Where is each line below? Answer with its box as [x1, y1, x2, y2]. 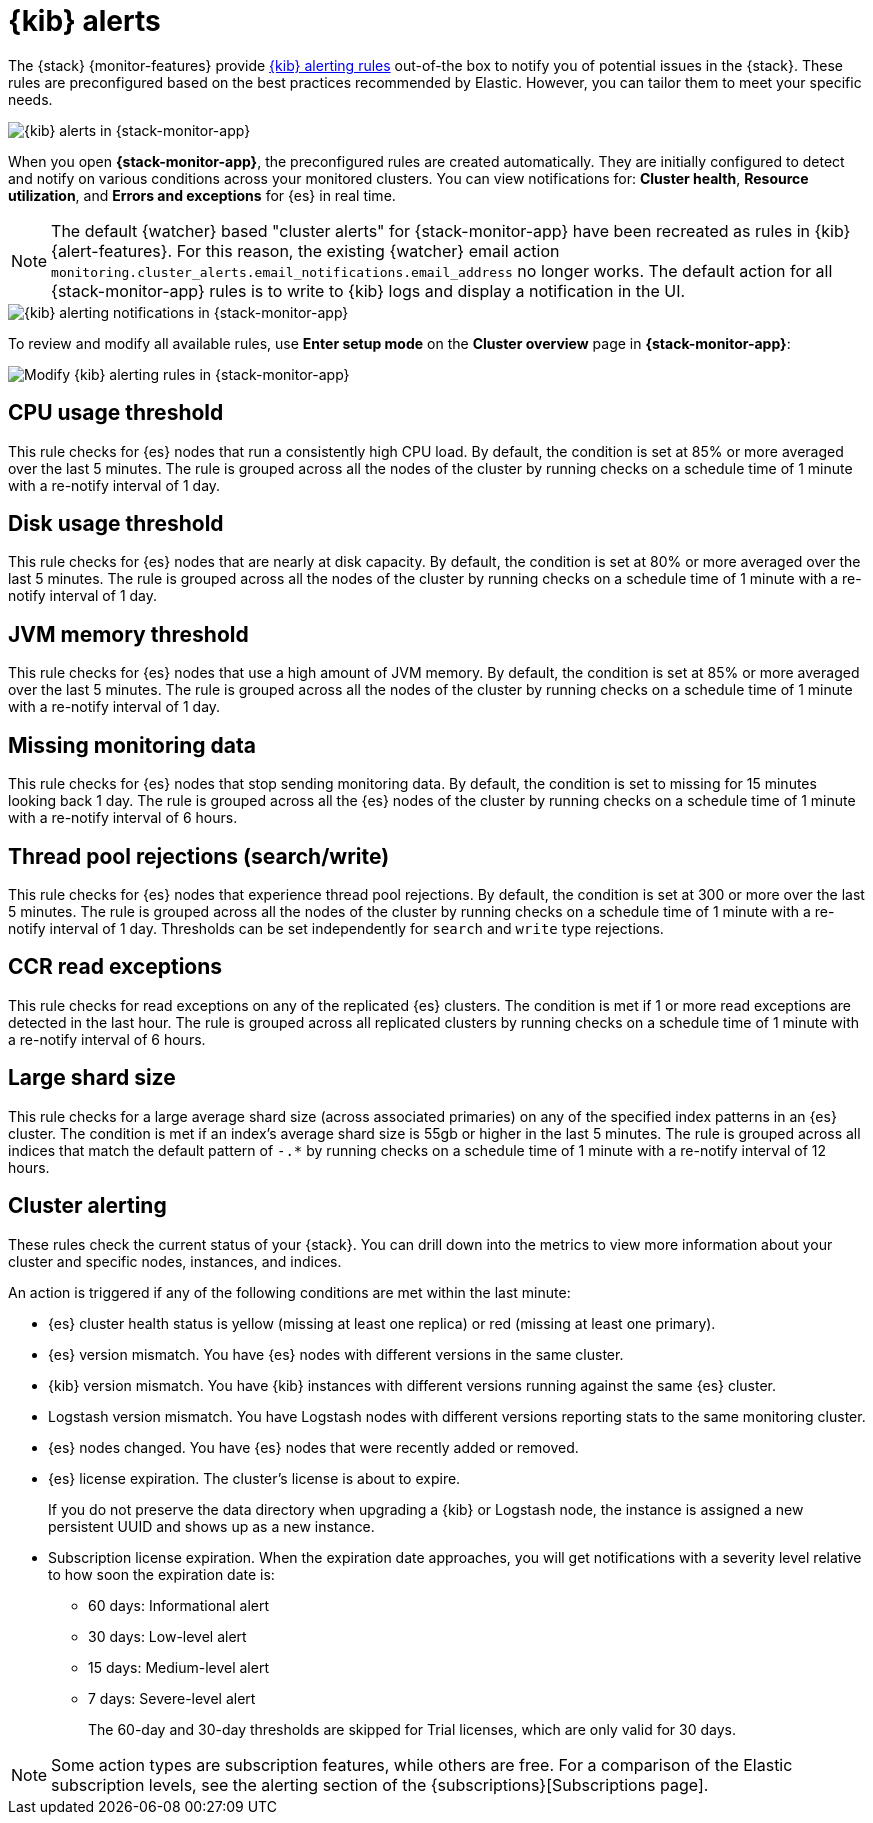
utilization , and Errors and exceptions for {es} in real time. [8, 186, 396, 204]
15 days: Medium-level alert [88, 1658, 269, 1676]
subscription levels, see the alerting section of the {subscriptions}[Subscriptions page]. [51, 1774, 709, 1795]
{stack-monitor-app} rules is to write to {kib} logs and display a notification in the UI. [51, 280, 686, 301]
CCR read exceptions [8, 954, 223, 980]
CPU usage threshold [8, 400, 224, 426]
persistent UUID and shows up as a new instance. [48, 1517, 375, 1535]
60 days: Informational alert [88, 1596, 270, 1614]
